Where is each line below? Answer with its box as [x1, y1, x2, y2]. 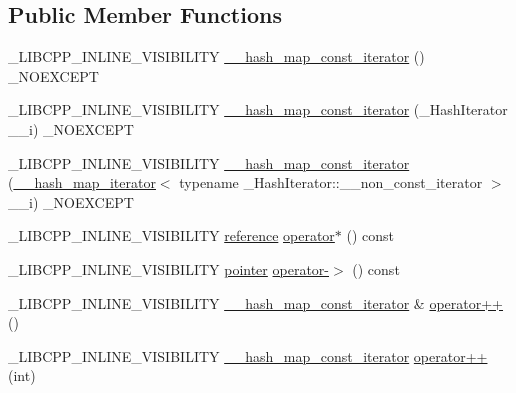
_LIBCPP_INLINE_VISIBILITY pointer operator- [8, 258, 329, 279]
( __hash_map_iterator [8, 172, 156, 193]
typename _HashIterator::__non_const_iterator [179, 172, 483, 193]
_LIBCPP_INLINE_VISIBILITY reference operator [8, 225, 335, 246]
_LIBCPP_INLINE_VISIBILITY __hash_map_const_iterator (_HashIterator [8, 99, 508, 120]
